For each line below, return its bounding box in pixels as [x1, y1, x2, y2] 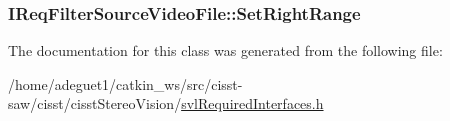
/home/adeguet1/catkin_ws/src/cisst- [8, 73, 243, 94]
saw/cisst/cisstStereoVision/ [8, 93, 182, 114]
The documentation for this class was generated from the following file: [8, 40, 443, 61]
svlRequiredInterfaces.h [181, 93, 324, 114]
